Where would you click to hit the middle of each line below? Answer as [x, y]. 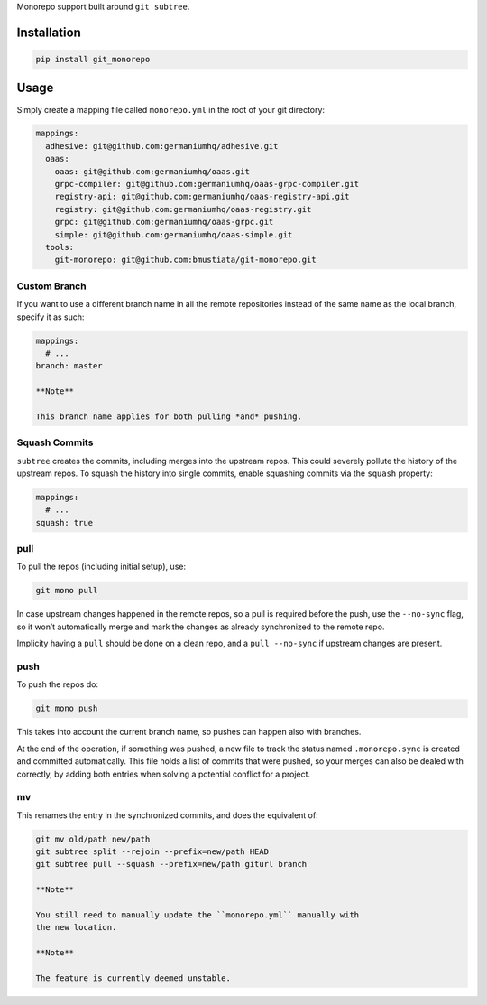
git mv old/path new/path [93, 839]
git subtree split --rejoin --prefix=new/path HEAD [152, 852]
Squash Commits [55, 442]
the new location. [76, 927]
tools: [60, 247]
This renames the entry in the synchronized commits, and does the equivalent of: [168, 815]
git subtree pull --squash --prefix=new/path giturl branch [171, 864]
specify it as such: [51, 317]
